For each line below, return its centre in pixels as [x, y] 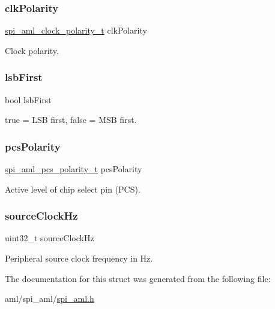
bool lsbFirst [28, 99]
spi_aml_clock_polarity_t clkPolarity [76, 30]
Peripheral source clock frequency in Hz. [79, 258]
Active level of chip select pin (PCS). [73, 189]
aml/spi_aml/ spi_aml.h [50, 298]
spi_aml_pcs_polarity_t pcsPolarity [74, 169]
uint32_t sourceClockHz [50, 238]
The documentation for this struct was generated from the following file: [138, 278]
